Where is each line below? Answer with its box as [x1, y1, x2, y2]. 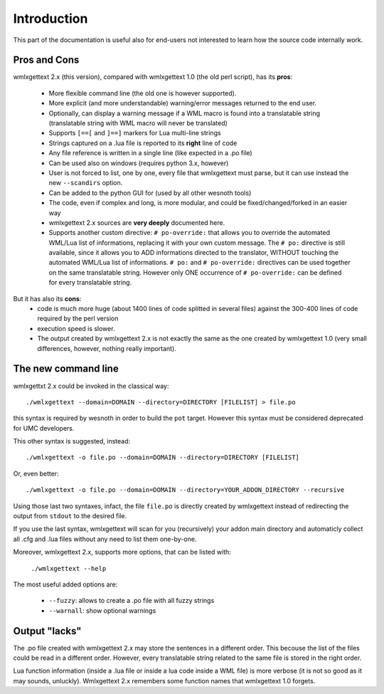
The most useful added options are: [13, 580, 118, 589]
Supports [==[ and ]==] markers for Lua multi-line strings [48, 129, 221, 137]
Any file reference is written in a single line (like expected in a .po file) [48, 149, 252, 157]
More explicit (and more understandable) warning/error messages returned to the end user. [48, 99, 316, 107]
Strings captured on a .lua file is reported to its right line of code [48, 139, 238, 147]
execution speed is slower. [37, 324, 115, 332]
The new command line [13, 363, 119, 375]
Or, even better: [13, 469, 60, 478]
